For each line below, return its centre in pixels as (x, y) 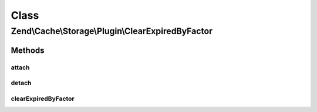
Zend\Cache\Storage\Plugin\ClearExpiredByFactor (112, 31)
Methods (28, 50)
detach (21, 83)
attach (20, 67)
